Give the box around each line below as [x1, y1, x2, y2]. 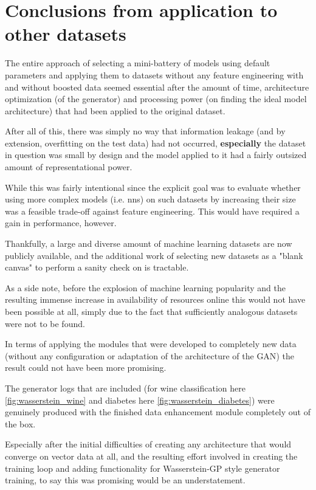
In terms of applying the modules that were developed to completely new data [5, 337, 297, 350]
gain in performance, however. [5, 216, 117, 229]
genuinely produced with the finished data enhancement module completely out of [5, 405, 311, 418]
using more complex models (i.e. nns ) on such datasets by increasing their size [5, 193, 296, 205]
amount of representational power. [5, 160, 132, 173]
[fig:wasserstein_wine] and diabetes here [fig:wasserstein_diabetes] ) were [5, 393, 275, 406]
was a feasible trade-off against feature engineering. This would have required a [5, 204, 300, 217]
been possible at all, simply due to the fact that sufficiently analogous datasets [5, 305, 298, 317]
